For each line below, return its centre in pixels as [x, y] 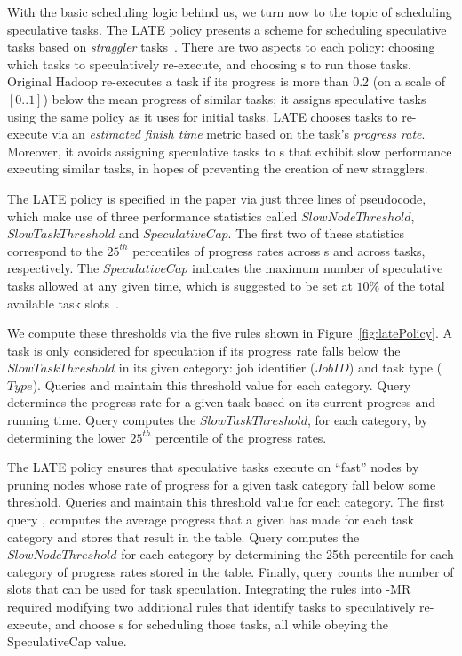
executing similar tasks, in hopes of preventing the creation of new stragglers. [218, 168]
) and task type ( [395, 368]
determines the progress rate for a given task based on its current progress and [221, 402]
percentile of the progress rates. [241, 437]
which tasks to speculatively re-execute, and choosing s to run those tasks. [209, 64]
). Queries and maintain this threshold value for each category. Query [222, 384]
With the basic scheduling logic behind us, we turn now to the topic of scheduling [230, 12]
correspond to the [55, 250]
